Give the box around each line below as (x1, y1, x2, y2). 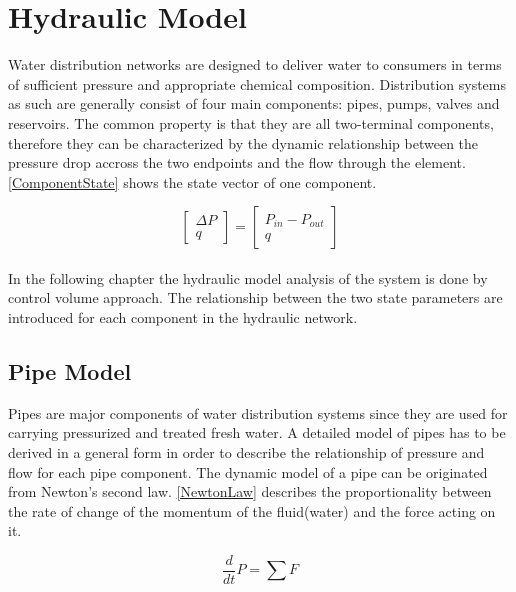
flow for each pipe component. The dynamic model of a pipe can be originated (8, 461, 488, 482)
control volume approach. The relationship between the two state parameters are (8, 287, 503, 308)
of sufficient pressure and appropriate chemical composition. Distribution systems (8, 73, 507, 94)
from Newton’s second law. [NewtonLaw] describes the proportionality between (8, 481, 492, 502)
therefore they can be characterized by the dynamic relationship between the (8, 132, 479, 153)
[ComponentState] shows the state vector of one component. (8, 171, 377, 192)
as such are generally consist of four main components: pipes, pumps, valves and (8, 93, 500, 114)
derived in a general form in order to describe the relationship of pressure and (8, 442, 485, 463)
